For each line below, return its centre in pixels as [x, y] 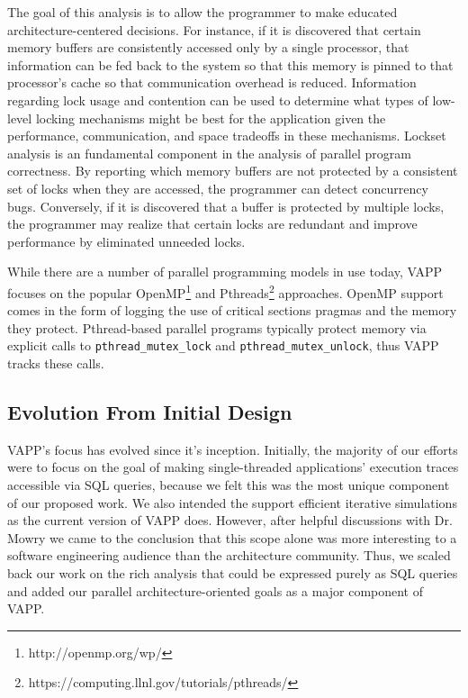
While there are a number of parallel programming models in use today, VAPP [225, 272]
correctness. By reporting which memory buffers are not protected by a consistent [233, 171]
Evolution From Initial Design [150, 411]
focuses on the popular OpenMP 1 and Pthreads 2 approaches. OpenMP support [225, 291]
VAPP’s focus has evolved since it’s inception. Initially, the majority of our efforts [233, 449]
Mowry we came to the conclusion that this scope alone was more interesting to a [232, 537]
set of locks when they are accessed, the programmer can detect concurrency [218, 188]
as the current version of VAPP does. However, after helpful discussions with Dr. [230, 520]
